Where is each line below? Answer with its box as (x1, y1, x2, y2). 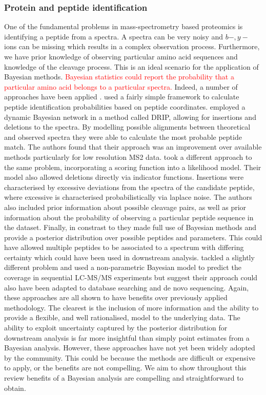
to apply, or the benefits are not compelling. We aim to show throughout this (4, 362, 247, 373)
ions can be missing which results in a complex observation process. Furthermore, (4, 41, 260, 52)
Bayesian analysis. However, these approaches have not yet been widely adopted (4, 342, 255, 353)
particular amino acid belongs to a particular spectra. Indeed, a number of (4, 81, 238, 92)
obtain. (4, 382, 26, 393)
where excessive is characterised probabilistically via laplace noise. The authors (4, 192, 252, 202)
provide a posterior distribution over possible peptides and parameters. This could (4, 232, 262, 242)
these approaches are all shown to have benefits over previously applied (4, 292, 228, 303)
